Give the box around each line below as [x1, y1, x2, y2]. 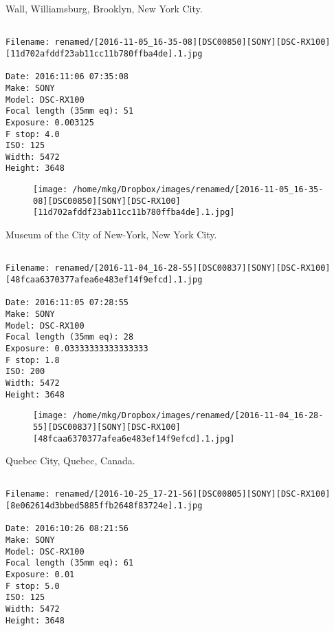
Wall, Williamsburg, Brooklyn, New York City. [5, 1, 203, 15]
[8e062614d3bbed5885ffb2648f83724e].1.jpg [5, 501, 203, 511]
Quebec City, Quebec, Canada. [5, 453, 135, 468]
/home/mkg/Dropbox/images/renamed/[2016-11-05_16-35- [72, 185, 324, 195]
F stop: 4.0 [5, 129, 60, 139]
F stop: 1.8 [5, 355, 60, 365]
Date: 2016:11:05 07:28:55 [5, 298, 129, 308]
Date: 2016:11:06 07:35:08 [5, 72, 129, 82]
